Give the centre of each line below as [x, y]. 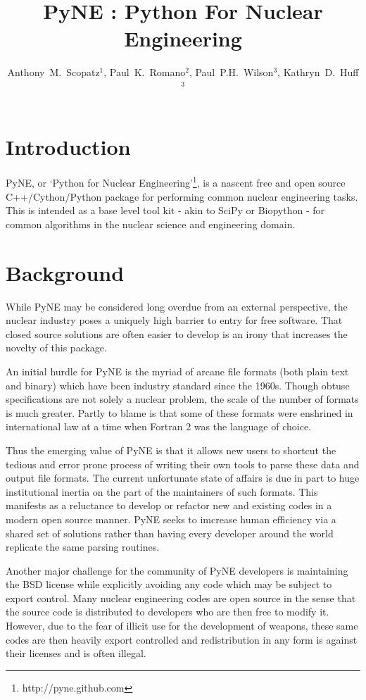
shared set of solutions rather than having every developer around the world [170, 533]
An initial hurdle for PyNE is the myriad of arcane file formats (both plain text [177, 371]
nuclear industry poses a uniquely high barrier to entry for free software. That [174, 320]
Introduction [68, 146]
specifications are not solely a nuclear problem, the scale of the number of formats [182, 399]
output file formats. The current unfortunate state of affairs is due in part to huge [183, 478]
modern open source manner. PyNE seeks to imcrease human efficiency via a [171, 519]
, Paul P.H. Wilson [231, 72]
